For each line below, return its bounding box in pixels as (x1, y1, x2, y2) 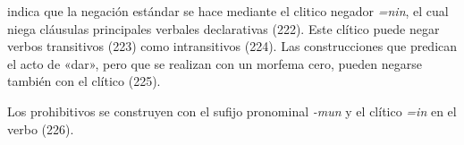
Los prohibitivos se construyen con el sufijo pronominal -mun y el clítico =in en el (7, 101, 457, 120)
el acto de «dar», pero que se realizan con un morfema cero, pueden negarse (7, 54, 422, 72)
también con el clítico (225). (7, 72, 161, 90)
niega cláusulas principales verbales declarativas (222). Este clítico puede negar (7, 19, 440, 38)
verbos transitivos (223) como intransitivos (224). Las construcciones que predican (7, 37, 458, 55)
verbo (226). (7, 119, 74, 138)
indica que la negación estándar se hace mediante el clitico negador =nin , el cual (7, 2, 449, 20)
